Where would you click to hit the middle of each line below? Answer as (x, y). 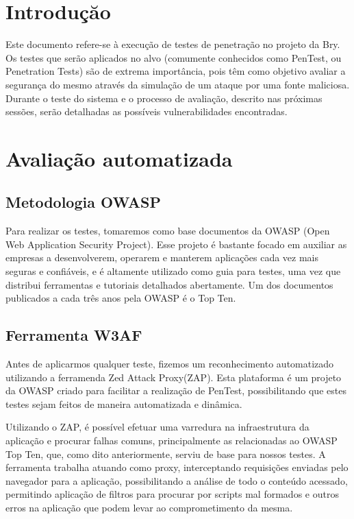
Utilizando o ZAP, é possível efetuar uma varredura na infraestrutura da (157, 427)
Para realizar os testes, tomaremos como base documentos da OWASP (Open (168, 231)
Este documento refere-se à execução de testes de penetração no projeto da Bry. (173, 44)
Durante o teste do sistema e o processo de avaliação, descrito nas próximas (164, 98)
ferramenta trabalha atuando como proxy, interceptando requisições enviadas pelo (177, 467)
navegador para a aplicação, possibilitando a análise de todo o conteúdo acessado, (177, 480)
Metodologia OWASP (83, 202)
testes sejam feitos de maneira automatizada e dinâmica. (124, 403)
